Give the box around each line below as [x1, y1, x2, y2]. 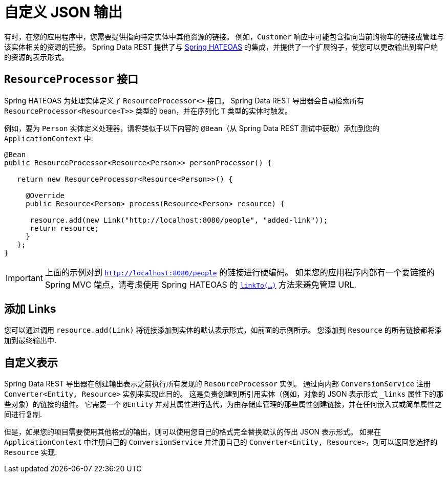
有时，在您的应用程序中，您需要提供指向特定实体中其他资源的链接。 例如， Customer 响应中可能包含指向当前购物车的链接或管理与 [4, 32, 444, 41]
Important [6, 272, 43, 283]
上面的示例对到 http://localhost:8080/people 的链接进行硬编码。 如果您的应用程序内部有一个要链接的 [45, 267, 435, 277]
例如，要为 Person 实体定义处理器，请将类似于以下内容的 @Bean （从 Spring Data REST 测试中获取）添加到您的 [4, 123, 380, 133]
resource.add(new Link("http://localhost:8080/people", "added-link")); [30, 215, 328, 224]
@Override [26, 191, 65, 200]
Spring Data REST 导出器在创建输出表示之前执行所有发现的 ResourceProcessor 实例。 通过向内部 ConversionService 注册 [4, 379, 431, 388]
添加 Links [4, 302, 56, 316]
